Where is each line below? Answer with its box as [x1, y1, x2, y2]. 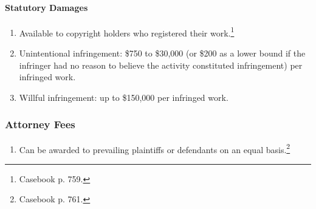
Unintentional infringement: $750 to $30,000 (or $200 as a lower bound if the [19, 47, 306, 60]
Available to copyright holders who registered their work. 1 [19, 24, 235, 39]
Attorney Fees [5, 117, 75, 132]
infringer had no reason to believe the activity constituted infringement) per [19, 58, 303, 71]
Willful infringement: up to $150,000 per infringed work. [19, 91, 228, 103]
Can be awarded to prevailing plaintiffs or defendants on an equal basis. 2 [19, 141, 290, 156]
